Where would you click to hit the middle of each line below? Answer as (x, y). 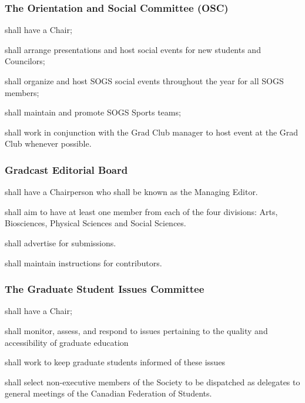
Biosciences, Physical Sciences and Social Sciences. (95, 223)
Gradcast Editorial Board (66, 169)
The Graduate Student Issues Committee (105, 289)
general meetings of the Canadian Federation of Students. (108, 393)
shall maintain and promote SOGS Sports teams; (93, 112)
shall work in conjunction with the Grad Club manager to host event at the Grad (152, 132)
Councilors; (25, 61)
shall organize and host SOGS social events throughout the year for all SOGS (144, 81)
